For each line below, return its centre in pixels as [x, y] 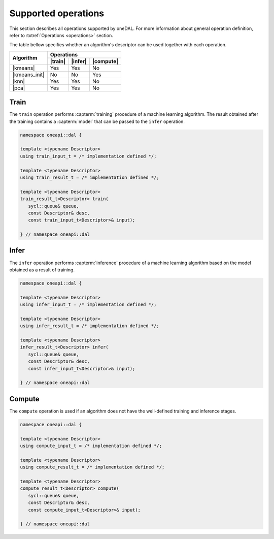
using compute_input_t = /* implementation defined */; [91, 446]
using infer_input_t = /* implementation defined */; [88, 305]
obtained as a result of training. [42, 270]
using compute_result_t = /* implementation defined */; [92, 467]
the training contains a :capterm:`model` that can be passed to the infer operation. [97, 121]
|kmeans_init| [28, 75]
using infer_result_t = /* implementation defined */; [90, 326]
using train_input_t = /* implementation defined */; [88, 156]
